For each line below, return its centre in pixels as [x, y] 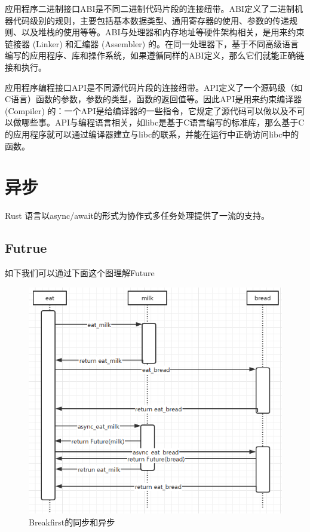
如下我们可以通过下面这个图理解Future [80, 273]
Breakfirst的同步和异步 [72, 522]
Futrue [26, 248]
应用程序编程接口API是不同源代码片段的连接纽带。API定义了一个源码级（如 [154, 87]
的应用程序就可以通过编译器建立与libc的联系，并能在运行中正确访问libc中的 [152, 134]
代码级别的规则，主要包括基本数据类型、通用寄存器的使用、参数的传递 [151, 20]
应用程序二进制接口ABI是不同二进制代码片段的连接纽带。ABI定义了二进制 [150, 8]
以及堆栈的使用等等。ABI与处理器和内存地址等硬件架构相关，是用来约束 [163, 32]
